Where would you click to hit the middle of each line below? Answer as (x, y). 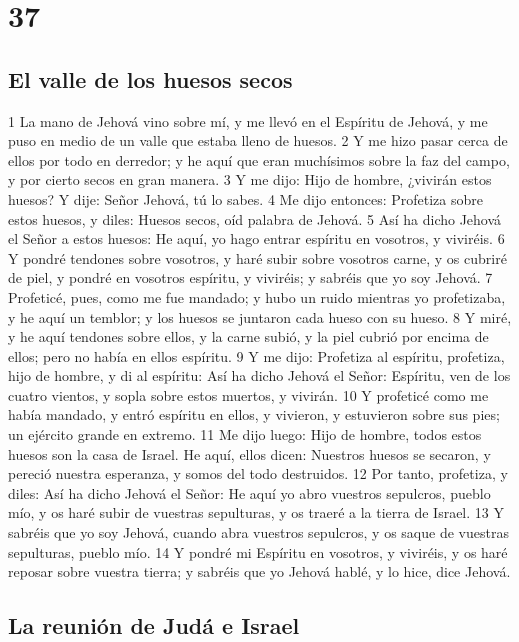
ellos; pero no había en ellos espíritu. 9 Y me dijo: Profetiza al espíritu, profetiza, (256, 355)
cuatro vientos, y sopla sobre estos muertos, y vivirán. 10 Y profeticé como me (248, 394)
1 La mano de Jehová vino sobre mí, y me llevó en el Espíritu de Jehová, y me (248, 120)
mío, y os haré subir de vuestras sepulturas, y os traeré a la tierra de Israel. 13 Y (256, 512)
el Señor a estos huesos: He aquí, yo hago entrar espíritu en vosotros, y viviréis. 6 (256, 238)
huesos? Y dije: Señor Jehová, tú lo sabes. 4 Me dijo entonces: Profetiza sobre (245, 198)
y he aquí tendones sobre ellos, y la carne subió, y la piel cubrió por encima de (248, 336)
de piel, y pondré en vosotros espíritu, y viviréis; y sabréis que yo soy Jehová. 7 (250, 277)
